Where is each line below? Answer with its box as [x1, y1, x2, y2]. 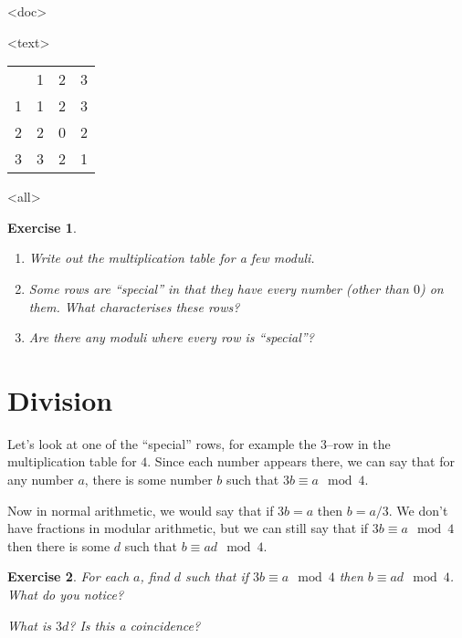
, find [140, 567, 170, 586]
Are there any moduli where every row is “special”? [28, 328, 314, 347]
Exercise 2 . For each [7, 567, 130, 586]
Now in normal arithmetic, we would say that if [7, 500, 274, 519]
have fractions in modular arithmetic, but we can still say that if [7, 518, 369, 538]
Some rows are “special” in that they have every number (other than [28, 278, 409, 298]
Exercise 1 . [7, 217, 77, 236]
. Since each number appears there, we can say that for [147, 452, 455, 471]
